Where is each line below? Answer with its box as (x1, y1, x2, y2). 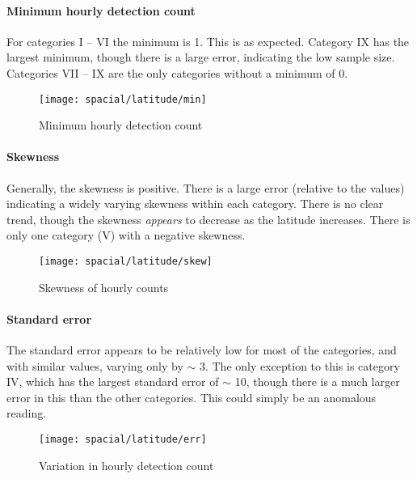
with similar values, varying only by (6, 357, 183, 374)
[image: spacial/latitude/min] (39, 93, 207, 105)
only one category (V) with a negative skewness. (6, 227, 246, 244)
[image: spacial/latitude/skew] (39, 256, 213, 267)
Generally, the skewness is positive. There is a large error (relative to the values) (6, 179, 405, 196)
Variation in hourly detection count (39, 456, 214, 473)
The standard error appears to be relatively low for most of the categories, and (6, 341, 397, 358)
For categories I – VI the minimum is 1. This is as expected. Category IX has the (6, 32, 410, 49)
